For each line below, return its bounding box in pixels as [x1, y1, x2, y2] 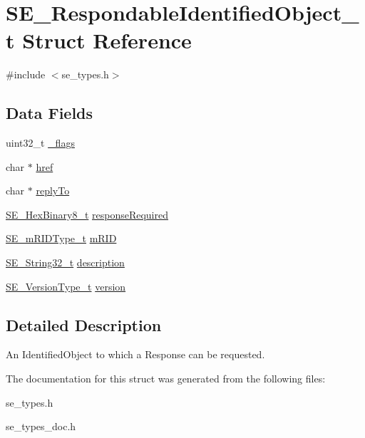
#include [6, 67, 46, 82]
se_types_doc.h [6, 419, 76, 434]
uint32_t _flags [6, 135, 75, 150]
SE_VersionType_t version [6, 278, 126, 293]
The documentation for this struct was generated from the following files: [6, 371, 326, 386]
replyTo [36, 183, 70, 198]
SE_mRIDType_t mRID [6, 231, 117, 246]
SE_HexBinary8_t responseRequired [6, 207, 169, 221]
